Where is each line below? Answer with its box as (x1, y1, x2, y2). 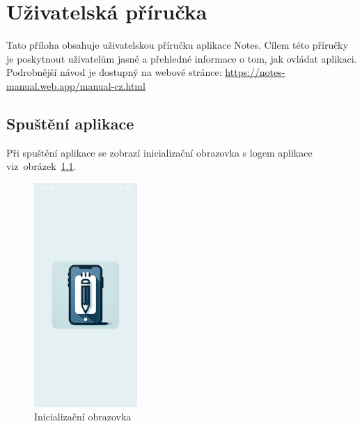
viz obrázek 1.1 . (6, 159, 77, 173)
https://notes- (225, 65, 285, 79)
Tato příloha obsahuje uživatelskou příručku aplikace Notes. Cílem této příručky (6, 38, 348, 52)
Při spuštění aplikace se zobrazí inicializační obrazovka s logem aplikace (6, 145, 313, 159)
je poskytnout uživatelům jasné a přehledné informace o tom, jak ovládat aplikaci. (6, 51, 357, 65)
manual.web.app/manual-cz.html (6, 78, 145, 93)
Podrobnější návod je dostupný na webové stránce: (6, 65, 222, 79)
